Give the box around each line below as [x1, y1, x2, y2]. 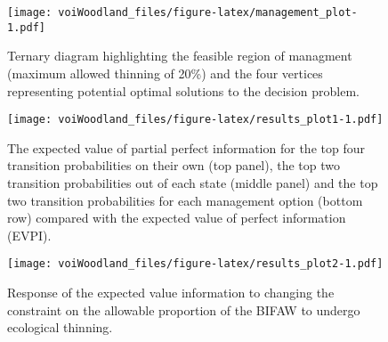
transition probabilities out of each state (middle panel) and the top [7, 173, 378, 191]
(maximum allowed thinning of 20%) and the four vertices [7, 63, 323, 82]
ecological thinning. [7, 318, 113, 337]
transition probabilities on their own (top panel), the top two [7, 156, 341, 175]
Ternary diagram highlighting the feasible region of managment [7, 46, 352, 65]
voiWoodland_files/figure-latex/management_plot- [58, 6, 358, 19]
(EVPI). [7, 225, 52, 244]
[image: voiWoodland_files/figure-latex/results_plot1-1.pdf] [7, 113, 384, 126]
